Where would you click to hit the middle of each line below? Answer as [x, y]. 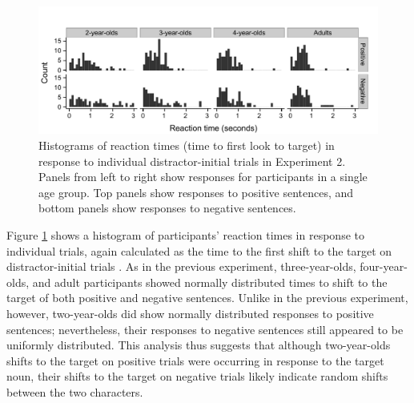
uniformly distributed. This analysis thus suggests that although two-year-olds [199, 345]
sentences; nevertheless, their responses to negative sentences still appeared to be [205, 329]
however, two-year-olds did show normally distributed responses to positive [190, 313]
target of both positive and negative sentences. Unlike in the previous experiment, [207, 298]
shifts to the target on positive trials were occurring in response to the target [195, 360]
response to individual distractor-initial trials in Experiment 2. [192, 161]
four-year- [384, 266]
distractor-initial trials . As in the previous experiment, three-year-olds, [181, 266]
